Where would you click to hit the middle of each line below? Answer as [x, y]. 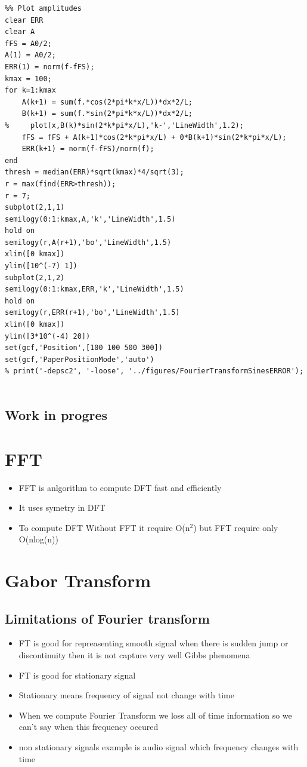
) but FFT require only [236, 527]
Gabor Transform [78, 580]
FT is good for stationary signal [77, 675]
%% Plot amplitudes [43, 8]
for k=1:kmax [30, 90]
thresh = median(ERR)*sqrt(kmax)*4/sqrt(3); [94, 172]
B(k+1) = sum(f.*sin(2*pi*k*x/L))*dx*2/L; [107, 114]
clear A [20, 32]
